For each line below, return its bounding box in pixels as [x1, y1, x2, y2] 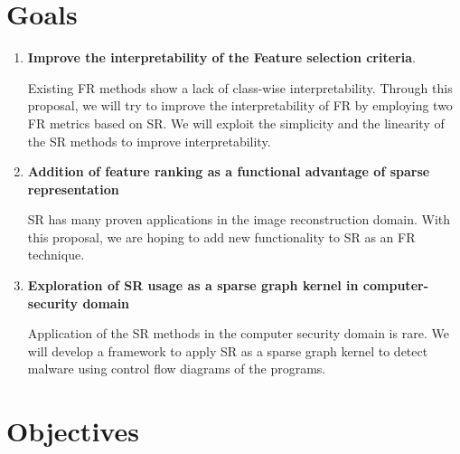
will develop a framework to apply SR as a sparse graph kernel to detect [27, 341, 428, 360]
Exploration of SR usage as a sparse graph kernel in [27, 276, 359, 295]
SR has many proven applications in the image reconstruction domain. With [27, 210, 451, 229]
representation [27, 179, 119, 198]
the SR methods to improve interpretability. [27, 131, 271, 150]
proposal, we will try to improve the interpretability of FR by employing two [27, 96, 453, 115]
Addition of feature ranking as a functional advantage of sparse [27, 162, 430, 181]
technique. [27, 245, 85, 264]
